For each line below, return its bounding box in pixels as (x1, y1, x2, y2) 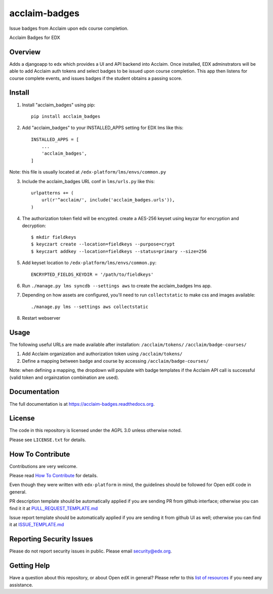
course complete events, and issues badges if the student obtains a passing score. (9, 75, 183, 81)
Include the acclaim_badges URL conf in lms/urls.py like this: (22, 178, 155, 184)
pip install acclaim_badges (31, 113, 101, 119)
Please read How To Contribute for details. (9, 473, 98, 479)
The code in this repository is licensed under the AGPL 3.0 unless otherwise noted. (9, 428, 182, 434)
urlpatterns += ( (31, 190, 74, 196)
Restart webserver (22, 315, 61, 321)
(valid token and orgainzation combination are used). (9, 374, 119, 380)
